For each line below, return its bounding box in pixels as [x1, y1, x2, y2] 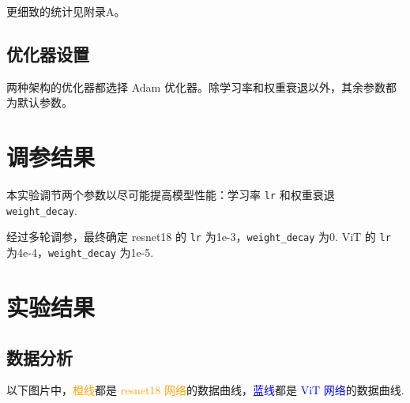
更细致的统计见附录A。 [6, 3, 126, 19]
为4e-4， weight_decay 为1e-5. [6, 244, 154, 261]
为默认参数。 [6, 94, 73, 111]
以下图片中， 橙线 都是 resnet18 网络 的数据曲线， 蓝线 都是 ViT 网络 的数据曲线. [6, 382, 404, 398]
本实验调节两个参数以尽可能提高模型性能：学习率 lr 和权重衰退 [6, 186, 335, 203]
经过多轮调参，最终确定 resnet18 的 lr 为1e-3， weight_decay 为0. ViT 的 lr [6, 228, 391, 245]
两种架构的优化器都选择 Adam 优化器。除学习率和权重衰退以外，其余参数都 [6, 78, 397, 95]
